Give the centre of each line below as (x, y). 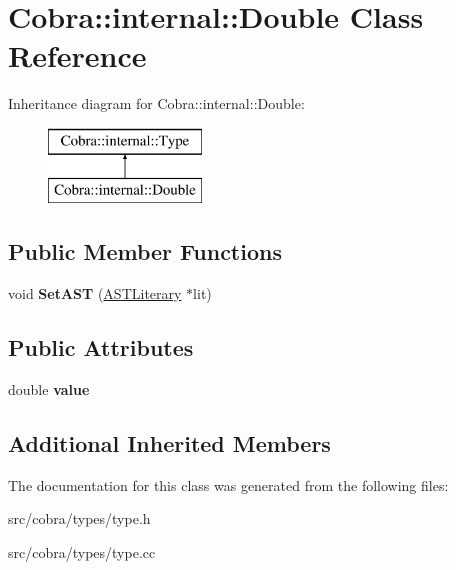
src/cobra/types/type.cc (82, 552)
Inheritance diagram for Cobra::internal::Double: (156, 103)
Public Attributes (101, 347)
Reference (77, 55)
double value (49, 389)
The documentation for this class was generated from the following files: (228, 484)
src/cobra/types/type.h (79, 518)
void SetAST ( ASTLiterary (95, 293)
